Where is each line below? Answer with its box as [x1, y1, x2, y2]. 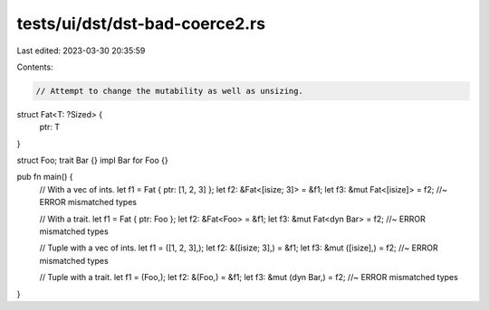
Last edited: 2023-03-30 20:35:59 [16, 45, 146, 56]
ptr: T [39, 122, 61, 133]
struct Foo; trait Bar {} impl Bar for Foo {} [16, 155, 168, 166]
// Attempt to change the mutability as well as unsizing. [35, 86, 303, 96]
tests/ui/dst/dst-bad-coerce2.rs [16, 14, 266, 33]
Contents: [16, 61, 53, 72]
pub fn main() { [16, 172, 73, 183]
